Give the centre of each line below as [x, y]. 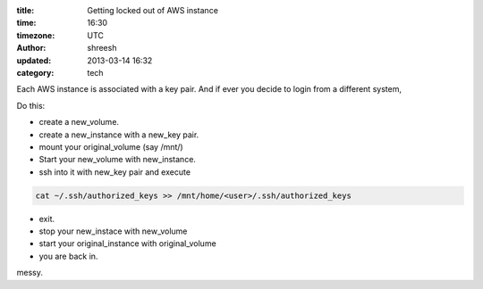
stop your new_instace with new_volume [113, 231]
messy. [30, 273]
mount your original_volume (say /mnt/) [111, 146]
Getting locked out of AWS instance [153, 10]
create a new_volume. [79, 122]
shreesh [102, 48]
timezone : [36, 35]
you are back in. [68, 256]
